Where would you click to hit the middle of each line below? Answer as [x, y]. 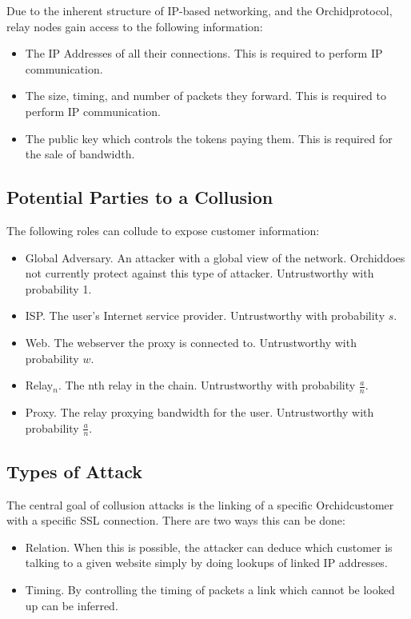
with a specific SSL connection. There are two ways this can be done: [176, 520]
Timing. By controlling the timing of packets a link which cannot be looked [210, 589]
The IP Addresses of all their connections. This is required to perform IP [204, 53]
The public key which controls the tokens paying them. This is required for [209, 138]
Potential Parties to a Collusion [140, 197]
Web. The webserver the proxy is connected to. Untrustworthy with [191, 342]
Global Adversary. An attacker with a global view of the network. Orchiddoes [215, 257]
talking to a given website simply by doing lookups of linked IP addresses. [206, 563]
